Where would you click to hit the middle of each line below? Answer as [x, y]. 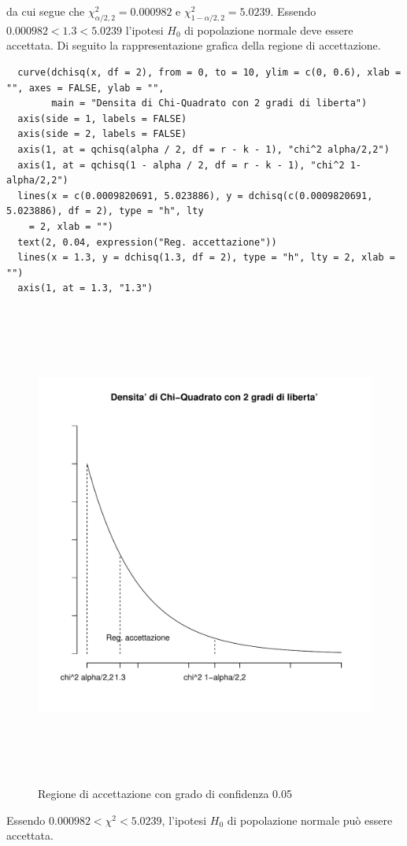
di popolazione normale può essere [310, 820]
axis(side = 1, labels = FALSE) [102, 118]
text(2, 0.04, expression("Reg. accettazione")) [147, 242]
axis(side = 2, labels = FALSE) [102, 134]
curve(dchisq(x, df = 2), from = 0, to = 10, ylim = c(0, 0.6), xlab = [209, 72]
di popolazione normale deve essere [269, 30]
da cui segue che [46, 11]
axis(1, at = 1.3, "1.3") [85, 288]
